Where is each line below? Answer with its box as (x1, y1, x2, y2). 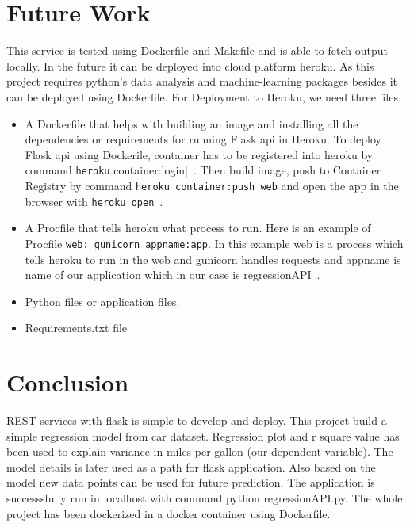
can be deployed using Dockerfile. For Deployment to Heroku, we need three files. (6, 88, 401, 105)
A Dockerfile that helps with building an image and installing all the (25, 115, 358, 132)
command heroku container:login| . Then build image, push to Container (25, 162, 381, 178)
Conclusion (6, 366, 129, 399)
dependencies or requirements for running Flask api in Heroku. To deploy (25, 131, 381, 147)
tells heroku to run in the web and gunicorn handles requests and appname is (25, 250, 401, 267)
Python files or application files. (25, 292, 180, 309)
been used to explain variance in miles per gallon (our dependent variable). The (6, 443, 393, 460)
